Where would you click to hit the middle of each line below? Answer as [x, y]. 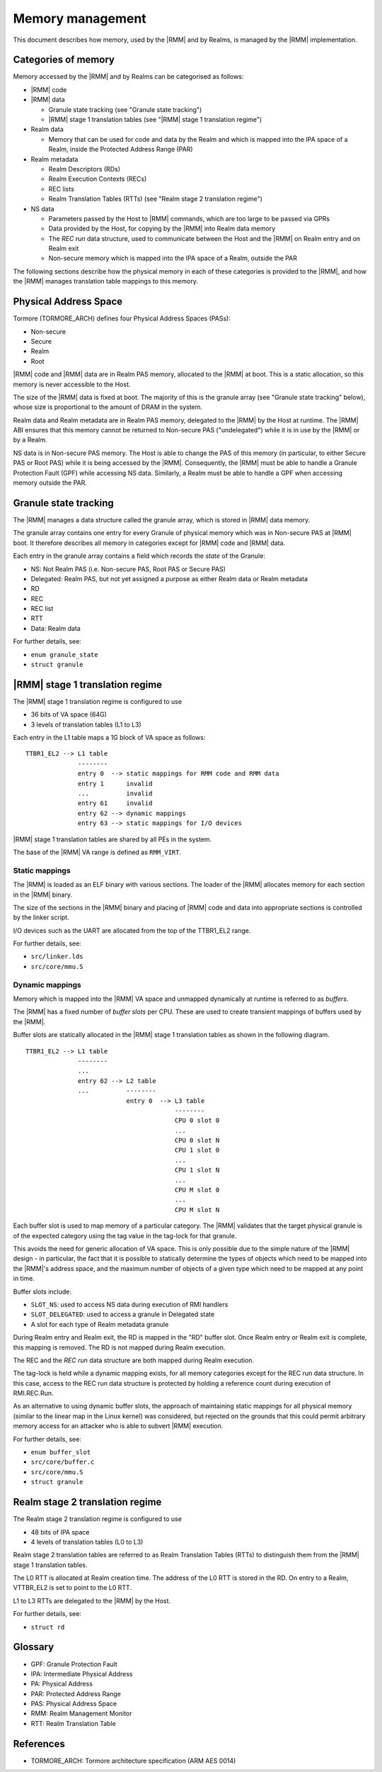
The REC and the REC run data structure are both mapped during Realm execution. [134, 1360]
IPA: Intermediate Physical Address [82, 1673]
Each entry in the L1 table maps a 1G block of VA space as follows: [109, 738]
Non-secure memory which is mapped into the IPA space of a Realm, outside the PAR [173, 258]
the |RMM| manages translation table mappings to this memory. [105, 281]
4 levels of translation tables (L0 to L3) [87, 1542]
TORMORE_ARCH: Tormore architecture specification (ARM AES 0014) [133, 1761]
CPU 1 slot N [197, 1170]
